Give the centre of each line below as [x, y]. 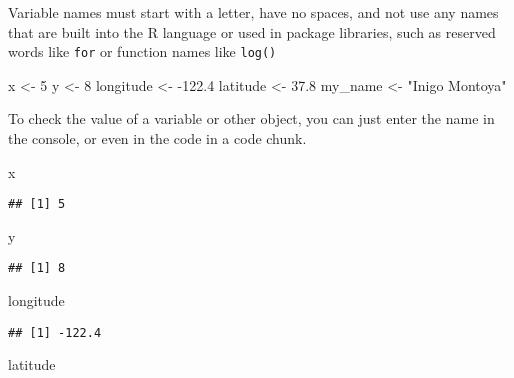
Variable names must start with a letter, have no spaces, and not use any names [253, 12]
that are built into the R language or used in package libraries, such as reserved [252, 31]
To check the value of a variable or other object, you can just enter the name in [251, 118]
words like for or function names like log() [142, 51]
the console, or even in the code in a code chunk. [157, 138]
